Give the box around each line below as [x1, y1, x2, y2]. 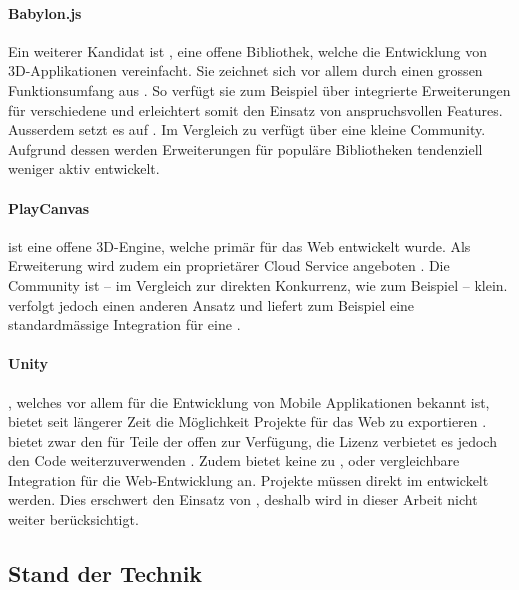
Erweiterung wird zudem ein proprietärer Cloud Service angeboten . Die [8, 255, 450, 276]
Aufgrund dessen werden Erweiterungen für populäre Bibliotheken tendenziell [8, 138, 483, 159]
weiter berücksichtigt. [8, 509, 139, 530]
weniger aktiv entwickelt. [8, 158, 160, 179]
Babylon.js [8, 2, 82, 23]
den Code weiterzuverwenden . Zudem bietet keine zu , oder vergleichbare [8, 450, 460, 471]
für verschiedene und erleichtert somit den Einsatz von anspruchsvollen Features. [8, 99, 503, 120]
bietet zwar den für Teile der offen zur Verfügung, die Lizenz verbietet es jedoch [8, 430, 497, 451]
